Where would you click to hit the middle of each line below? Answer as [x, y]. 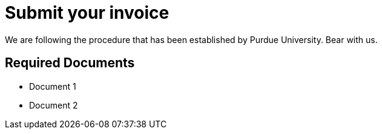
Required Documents [70, 63]
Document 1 [53, 86]
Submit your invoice [87, 13]
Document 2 [54, 105]
